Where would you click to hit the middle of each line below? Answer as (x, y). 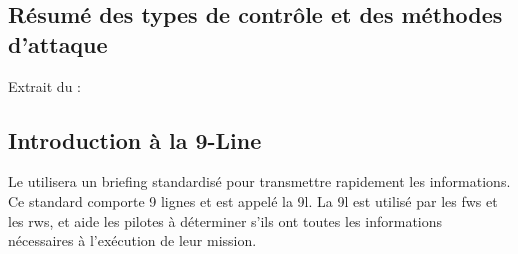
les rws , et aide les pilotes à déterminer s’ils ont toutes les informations (225, 220)
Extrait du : (44, 85)
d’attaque (58, 43)
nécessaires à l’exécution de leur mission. (132, 240)
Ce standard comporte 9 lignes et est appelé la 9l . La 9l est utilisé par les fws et (253, 200)
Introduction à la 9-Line (135, 139)
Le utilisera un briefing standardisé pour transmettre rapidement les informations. (259, 181)
